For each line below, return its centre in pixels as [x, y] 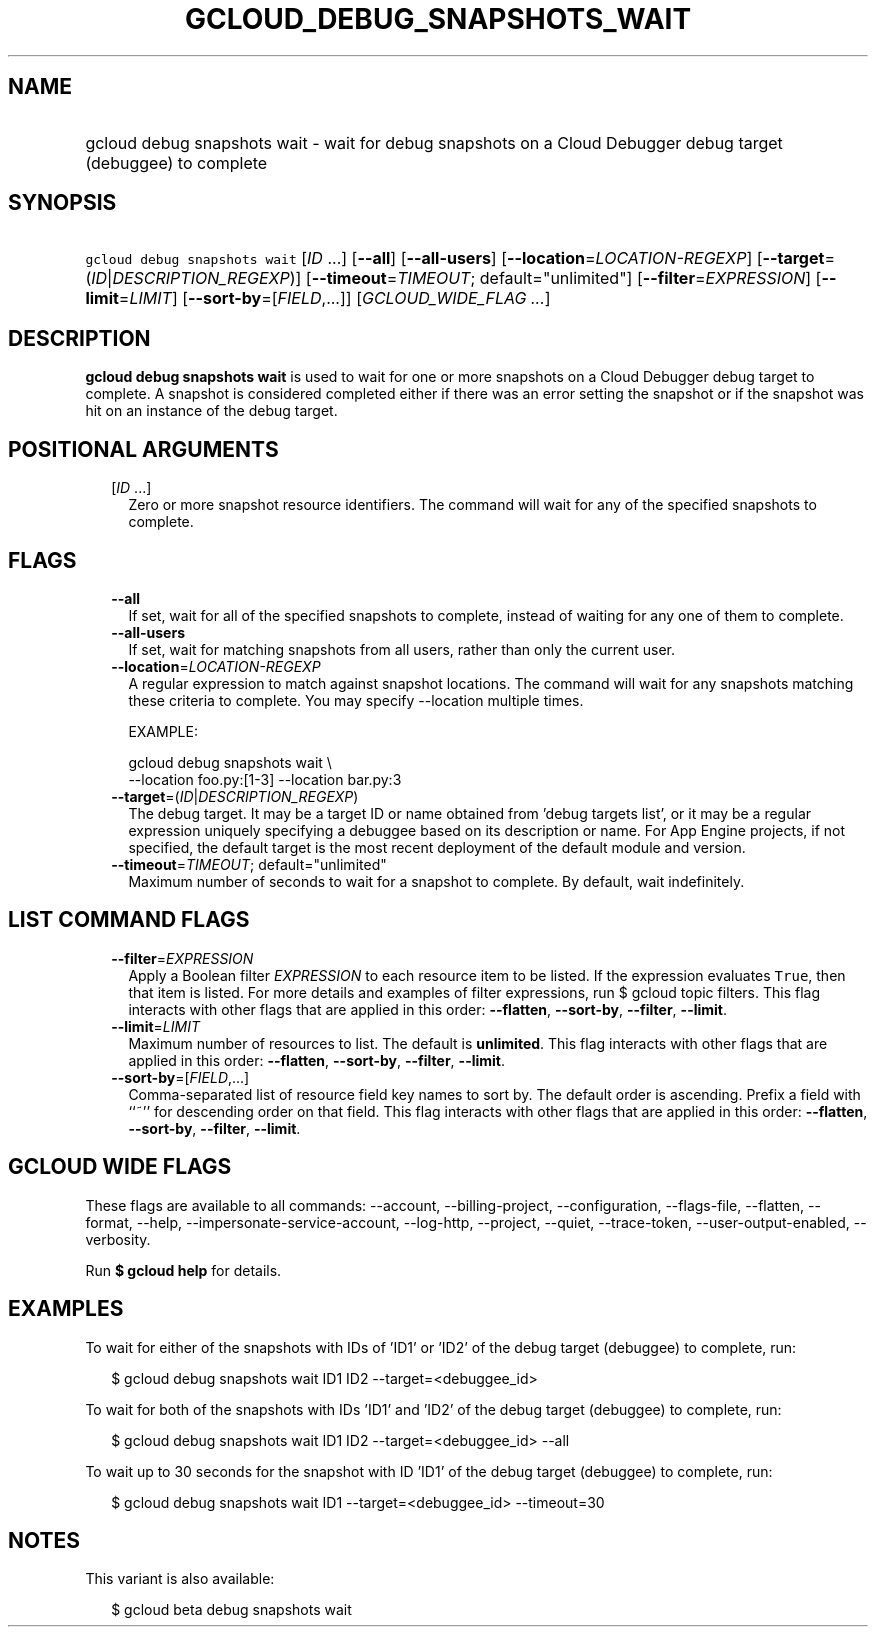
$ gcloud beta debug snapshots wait [231, 1610]
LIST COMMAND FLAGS [129, 920]
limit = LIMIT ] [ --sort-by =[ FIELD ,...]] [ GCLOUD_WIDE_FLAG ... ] [318, 298]
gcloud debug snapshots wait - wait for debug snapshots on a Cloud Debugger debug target [434, 142]
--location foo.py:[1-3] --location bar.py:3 [265, 779]
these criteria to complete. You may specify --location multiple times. [356, 700]
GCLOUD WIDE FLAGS [120, 1167]
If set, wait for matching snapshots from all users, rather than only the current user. [401, 649]
